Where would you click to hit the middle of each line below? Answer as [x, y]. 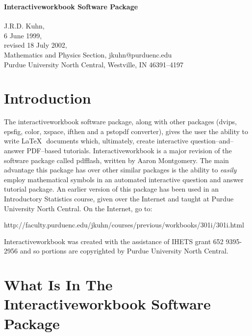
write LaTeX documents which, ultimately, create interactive [96, 141]
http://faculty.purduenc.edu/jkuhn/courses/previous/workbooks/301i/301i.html [124, 225]
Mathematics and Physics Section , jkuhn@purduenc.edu [88, 54]
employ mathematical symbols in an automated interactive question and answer [124, 179]
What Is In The [58, 285]
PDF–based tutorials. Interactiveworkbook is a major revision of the [129, 151]
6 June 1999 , [23, 35]
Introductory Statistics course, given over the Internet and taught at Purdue [119, 199]
